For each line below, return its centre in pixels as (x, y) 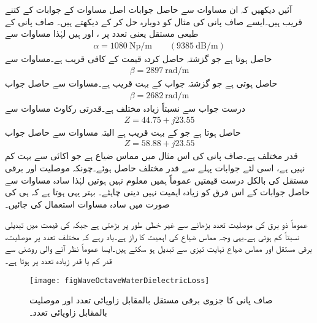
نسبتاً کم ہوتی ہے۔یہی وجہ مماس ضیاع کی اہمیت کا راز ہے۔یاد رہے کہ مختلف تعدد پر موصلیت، (152, 236)
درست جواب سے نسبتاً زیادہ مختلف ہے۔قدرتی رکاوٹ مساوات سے (125, 108)
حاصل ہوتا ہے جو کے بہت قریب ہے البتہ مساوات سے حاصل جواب (123, 132)
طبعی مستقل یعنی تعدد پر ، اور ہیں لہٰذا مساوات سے (102, 33)
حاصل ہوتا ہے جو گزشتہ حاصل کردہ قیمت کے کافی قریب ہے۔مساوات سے (139, 58)
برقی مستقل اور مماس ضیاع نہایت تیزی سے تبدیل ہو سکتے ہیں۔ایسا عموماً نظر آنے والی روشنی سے (158, 248)
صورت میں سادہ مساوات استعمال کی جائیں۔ (87, 204)
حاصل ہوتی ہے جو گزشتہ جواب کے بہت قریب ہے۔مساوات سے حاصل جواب (141, 83)
